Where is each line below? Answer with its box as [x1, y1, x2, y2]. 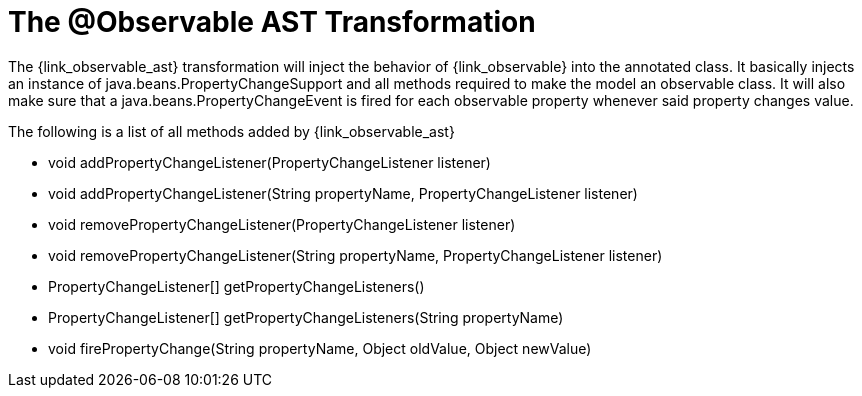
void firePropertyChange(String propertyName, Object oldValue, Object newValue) [48, 339, 592, 357]
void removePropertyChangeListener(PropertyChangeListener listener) [48, 215, 516, 233]
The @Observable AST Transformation [8, 5, 536, 39]
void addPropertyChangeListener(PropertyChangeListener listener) [48, 153, 491, 171]
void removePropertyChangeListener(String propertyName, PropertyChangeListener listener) [48, 246, 663, 264]
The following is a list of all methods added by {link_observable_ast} [8, 122, 455, 140]
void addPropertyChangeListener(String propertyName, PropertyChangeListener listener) [48, 184, 638, 202]
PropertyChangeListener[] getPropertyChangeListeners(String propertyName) [48, 308, 564, 326]
